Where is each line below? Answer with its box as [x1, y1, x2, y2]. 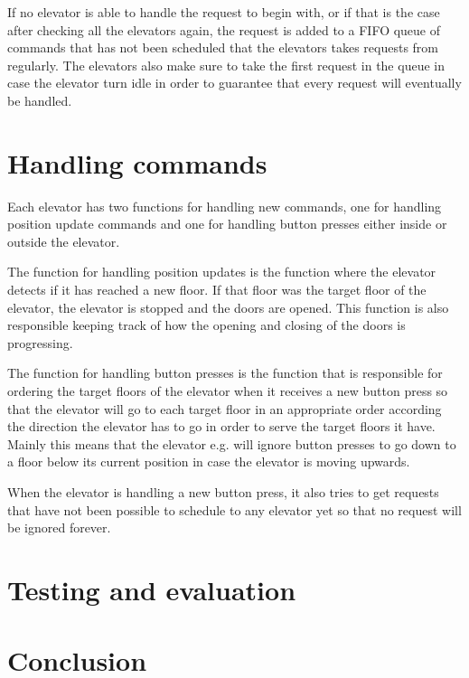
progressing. [7, 333, 73, 352]
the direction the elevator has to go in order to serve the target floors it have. [7, 417, 436, 436]
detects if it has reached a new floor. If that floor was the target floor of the [7, 280, 427, 299]
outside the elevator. [7, 231, 120, 250]
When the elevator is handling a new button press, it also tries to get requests [7, 483, 439, 501]
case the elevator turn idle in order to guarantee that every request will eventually [7, 73, 462, 92]
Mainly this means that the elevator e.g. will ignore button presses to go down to [7, 434, 456, 453]
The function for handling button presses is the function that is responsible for [7, 363, 443, 382]
